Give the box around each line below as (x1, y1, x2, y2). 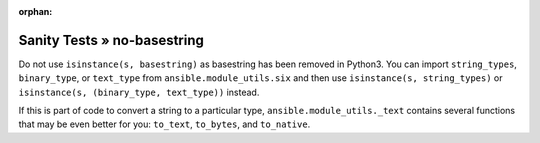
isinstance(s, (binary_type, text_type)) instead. (18, 86, 260, 98)
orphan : (18, 6, 53, 17)
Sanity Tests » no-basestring (18, 31, 205, 49)
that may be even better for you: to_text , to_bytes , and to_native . (18, 118, 311, 130)
